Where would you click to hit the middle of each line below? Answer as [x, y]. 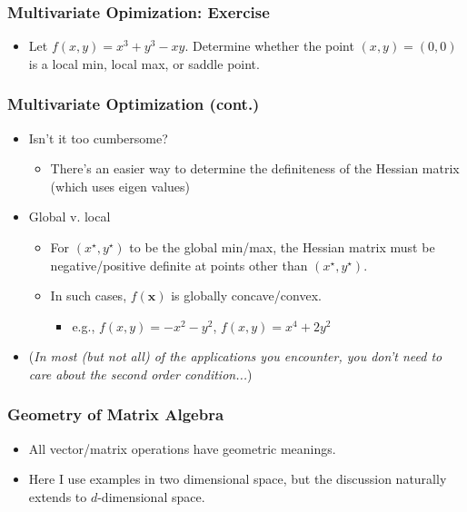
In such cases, [89, 295]
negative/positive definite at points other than [179, 265]
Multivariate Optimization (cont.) [134, 104]
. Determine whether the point [269, 46]
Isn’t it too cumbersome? [98, 138]
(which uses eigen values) [120, 186]
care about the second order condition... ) [140, 374]
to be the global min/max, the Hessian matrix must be [282, 247]
